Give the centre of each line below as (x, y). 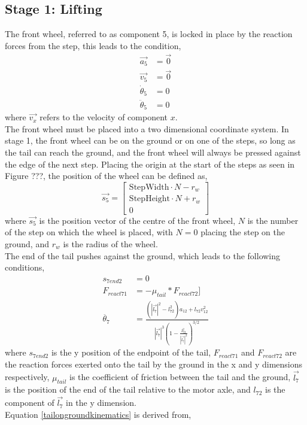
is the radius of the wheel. (110, 243)
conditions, (25, 267)
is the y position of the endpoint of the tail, (131, 352)
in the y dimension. (101, 403)
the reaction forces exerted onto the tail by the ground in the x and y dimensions (153, 364)
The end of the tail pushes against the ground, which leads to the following (143, 255)
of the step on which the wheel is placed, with (89, 232)
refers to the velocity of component (104, 117)
